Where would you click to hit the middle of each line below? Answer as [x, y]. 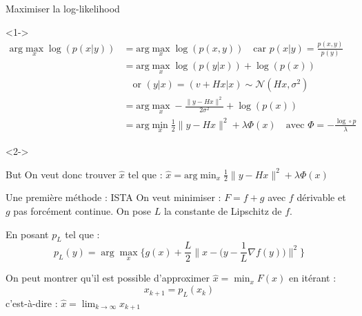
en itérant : [312, 278]
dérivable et [321, 197]
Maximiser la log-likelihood [63, 8]
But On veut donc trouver [61, 174]
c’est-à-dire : [32, 303]
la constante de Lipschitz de [223, 211]
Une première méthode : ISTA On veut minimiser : [113, 197]
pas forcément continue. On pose [82, 211]
